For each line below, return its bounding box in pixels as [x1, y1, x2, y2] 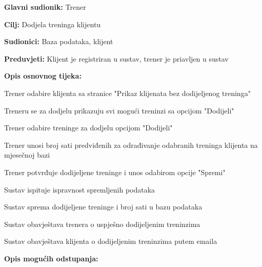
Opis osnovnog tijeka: [4, 70, 82, 81]
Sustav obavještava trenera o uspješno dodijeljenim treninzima [4, 218, 200, 229]
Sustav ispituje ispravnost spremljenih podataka [4, 184, 155, 195]
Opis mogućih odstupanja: [4, 253, 98, 263]
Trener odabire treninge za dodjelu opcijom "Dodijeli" [4, 122, 173, 133]
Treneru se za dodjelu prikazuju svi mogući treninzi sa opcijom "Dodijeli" [4, 105, 234, 116]
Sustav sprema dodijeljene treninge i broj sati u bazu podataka [4, 201, 203, 212]
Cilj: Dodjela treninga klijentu [4, 18, 101, 29]
